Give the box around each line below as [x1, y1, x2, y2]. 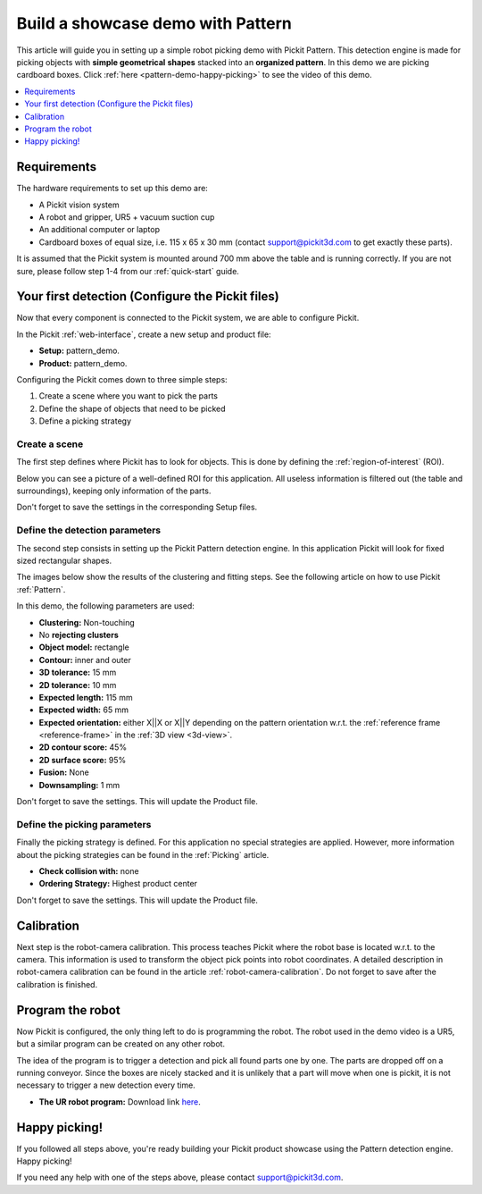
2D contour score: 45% [38, 742, 128, 753]
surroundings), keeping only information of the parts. [16, 485, 212, 496]
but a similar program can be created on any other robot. [16, 1038, 226, 1049]
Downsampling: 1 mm [38, 779, 120, 790]
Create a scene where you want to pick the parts [38, 391, 219, 401]
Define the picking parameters [16, 818, 152, 830]
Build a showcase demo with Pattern [16, 13, 292, 33]
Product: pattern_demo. [38, 357, 128, 368]
